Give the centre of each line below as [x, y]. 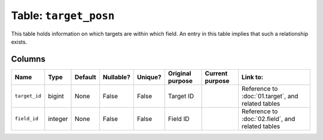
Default [86, 77]
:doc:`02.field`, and [268, 119]
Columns [28, 59]
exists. [19, 42]
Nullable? [117, 77]
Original [179, 73]
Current [216, 73]
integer [58, 119]
